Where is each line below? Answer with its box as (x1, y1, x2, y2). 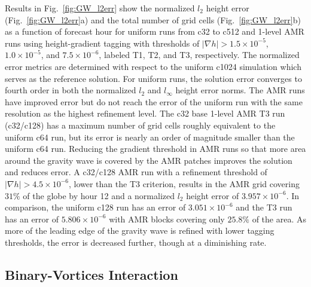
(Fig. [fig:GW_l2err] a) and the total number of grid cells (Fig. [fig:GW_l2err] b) (5, 13, 301, 26)
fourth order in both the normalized (5, 84, 136, 96)
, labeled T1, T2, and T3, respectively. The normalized (99, 48, 300, 61)
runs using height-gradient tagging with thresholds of (5, 36, 200, 49)
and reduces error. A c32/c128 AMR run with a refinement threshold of (5, 166, 267, 178)
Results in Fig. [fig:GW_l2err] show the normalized (5, 2, 195, 14)
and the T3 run (236, 201, 292, 213)
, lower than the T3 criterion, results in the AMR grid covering (68, 177, 300, 190)
